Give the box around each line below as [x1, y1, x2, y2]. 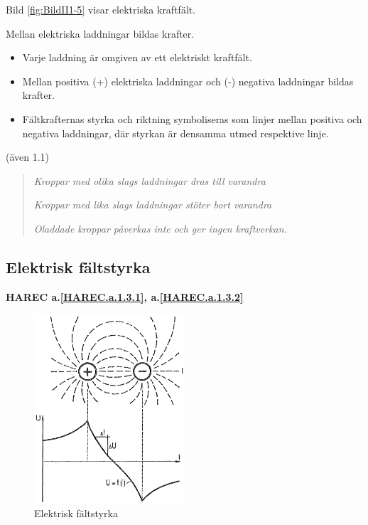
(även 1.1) [6, 149, 50, 164]
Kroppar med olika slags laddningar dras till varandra [33, 173, 266, 188]
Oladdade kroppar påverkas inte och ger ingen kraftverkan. [33, 221, 287, 235]
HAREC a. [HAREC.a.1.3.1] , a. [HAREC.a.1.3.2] [6, 289, 244, 304]
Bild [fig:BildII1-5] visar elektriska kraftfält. [6, 2, 196, 16]
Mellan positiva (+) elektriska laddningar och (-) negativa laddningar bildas [22, 73, 354, 88]
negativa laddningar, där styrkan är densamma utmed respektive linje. [22, 125, 329, 140]
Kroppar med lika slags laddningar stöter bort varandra [33, 197, 272, 212]
